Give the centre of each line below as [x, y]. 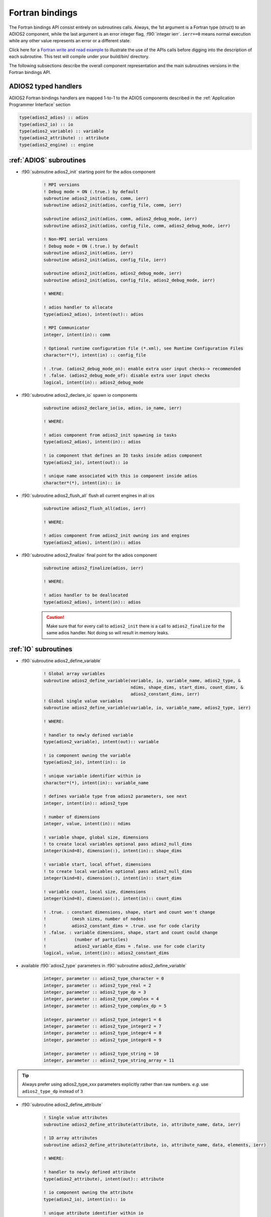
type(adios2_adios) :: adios [54, 118]
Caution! [55, 617]
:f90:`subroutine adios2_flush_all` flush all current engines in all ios [88, 495]
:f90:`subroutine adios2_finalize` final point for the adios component [89, 555]
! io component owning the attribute [88, 1192]
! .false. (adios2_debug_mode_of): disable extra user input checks [127, 376]
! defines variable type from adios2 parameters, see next [115, 796]
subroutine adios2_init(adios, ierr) [88, 253]
